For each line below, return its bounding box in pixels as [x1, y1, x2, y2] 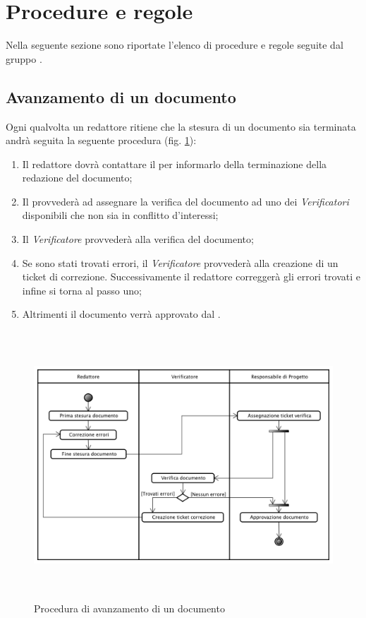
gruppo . [6, 51, 42, 66]
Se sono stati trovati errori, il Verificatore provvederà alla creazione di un [22, 255, 338, 270]
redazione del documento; [22, 170, 133, 185]
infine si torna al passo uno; [22, 283, 142, 297]
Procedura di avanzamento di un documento [34, 600, 225, 615]
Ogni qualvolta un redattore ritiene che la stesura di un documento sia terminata [6, 119, 356, 133]
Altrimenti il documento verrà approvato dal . [22, 307, 221, 321]
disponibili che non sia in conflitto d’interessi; [22, 208, 219, 222]
